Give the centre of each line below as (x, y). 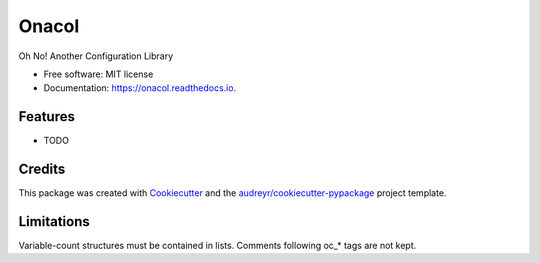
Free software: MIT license (98, 74)
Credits (42, 169)
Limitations (54, 221)
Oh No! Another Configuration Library (96, 56)
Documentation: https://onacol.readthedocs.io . (140, 88)
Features (46, 116)
